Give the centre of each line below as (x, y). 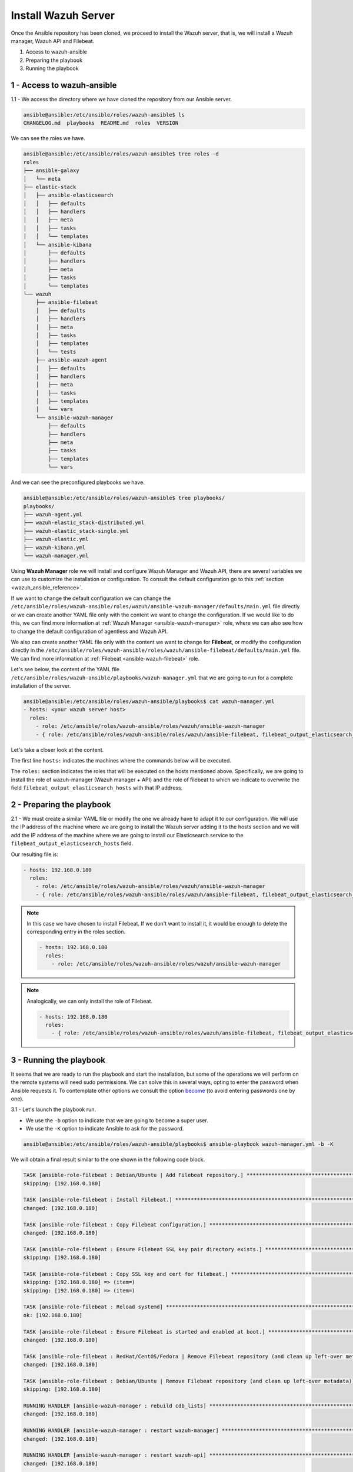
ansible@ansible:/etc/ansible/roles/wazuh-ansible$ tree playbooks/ (124, 498)
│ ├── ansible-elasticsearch (69, 195)
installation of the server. (41, 685)
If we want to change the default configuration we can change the (91, 598)
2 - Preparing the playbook (61, 805)
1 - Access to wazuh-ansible (64, 85)
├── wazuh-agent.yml (53, 514)
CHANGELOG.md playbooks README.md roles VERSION (101, 123)
